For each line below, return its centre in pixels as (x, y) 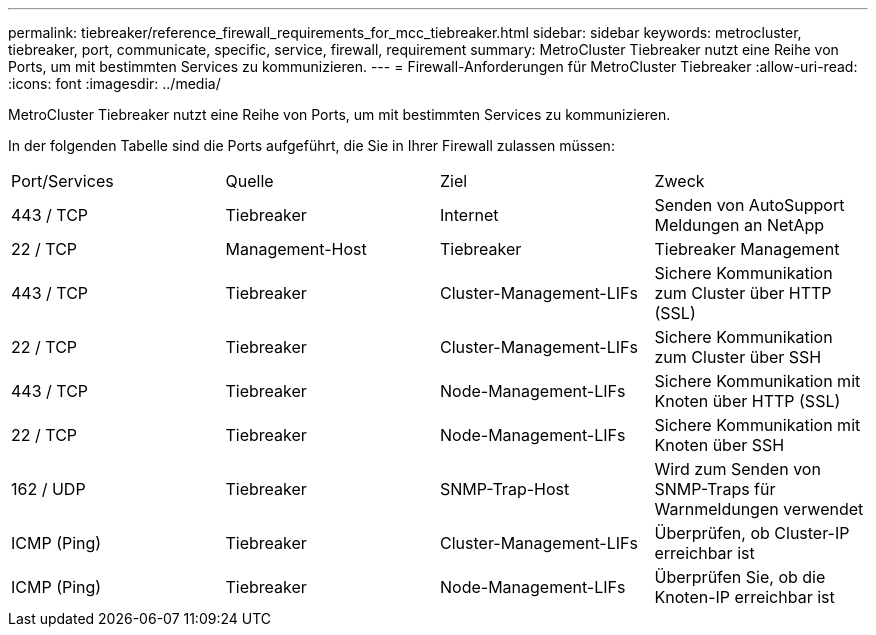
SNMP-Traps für (715, 489)
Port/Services (62, 181)
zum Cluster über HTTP (743, 293)
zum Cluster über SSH (738, 357)
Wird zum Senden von (737, 469)
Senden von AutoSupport (749, 205)
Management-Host (296, 249)
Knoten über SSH (719, 445)
